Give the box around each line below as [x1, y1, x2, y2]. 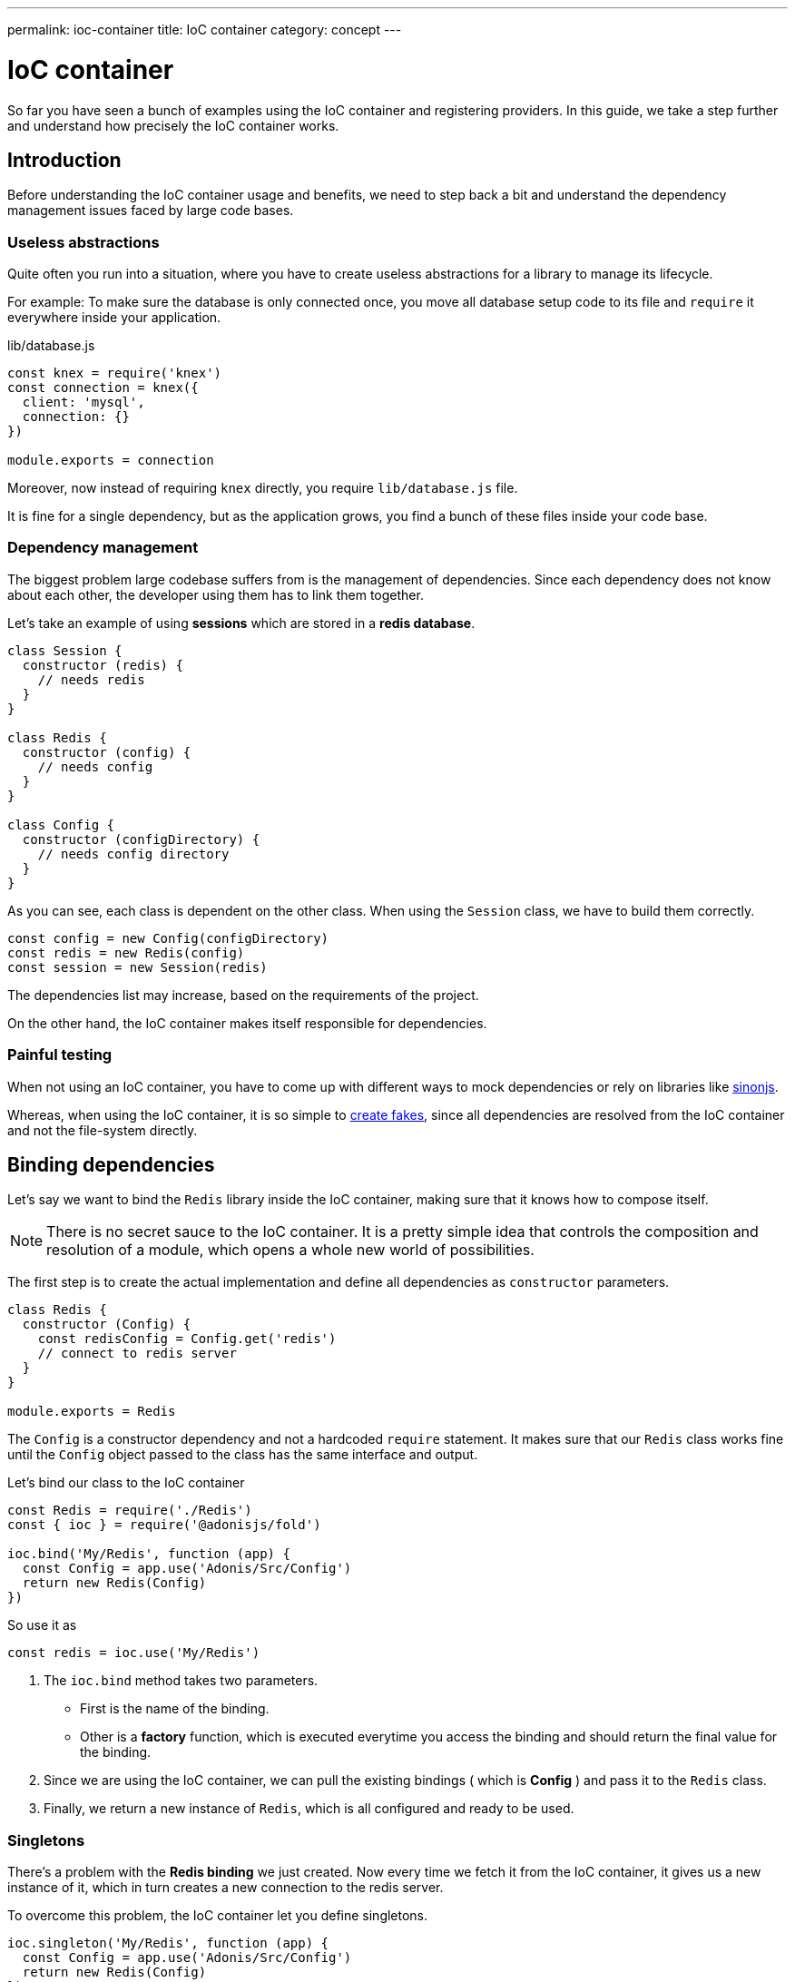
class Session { [7, 643, 123, 658]
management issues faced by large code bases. [7, 202, 294, 219]
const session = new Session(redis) [7, 959, 268, 975]
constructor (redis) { [22, 657, 183, 672]
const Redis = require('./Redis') [7, 1503, 252, 1518]
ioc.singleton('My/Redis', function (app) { [7, 1936, 329, 1951]
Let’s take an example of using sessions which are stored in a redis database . [7, 614, 476, 631]
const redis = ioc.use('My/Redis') [7, 1645, 260, 1661]
